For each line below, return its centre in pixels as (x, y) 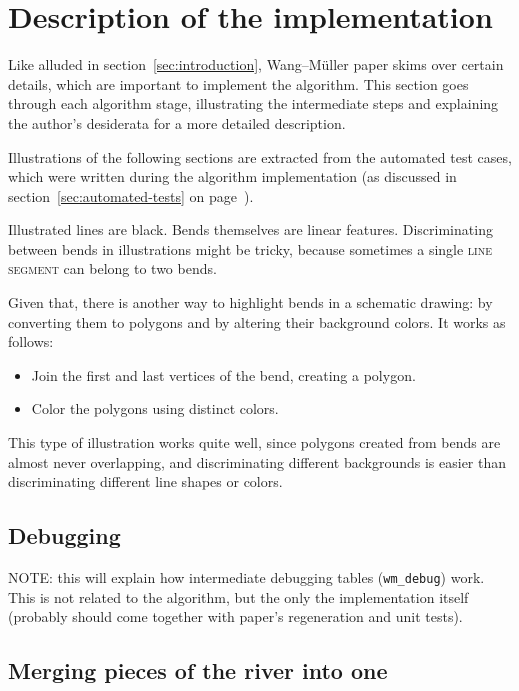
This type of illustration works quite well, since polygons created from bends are (254, 442)
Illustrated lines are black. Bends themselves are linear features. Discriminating (250, 229)
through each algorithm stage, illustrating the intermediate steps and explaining (253, 103)
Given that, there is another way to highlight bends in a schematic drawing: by (250, 302)
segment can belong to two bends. (112, 268)
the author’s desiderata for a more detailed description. (177, 122)
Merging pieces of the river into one (198, 670)
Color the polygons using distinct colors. (155, 408)
